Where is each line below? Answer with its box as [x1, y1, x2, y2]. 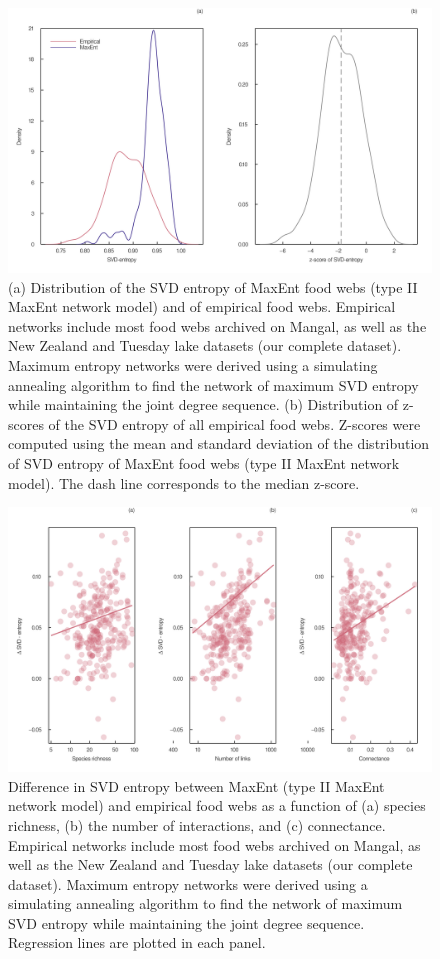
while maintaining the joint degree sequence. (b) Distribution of [8, 394, 399, 415]
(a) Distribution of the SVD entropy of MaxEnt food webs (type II [8, 276, 418, 297]
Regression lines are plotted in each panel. [8, 932, 266, 953]
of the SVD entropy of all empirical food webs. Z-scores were [48, 413, 421, 434]
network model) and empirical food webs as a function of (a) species [8, 795, 426, 816]
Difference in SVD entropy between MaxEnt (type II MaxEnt [8, 775, 385, 796]
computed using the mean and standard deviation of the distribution [8, 433, 430, 454]
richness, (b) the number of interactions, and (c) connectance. [8, 814, 386, 835]
